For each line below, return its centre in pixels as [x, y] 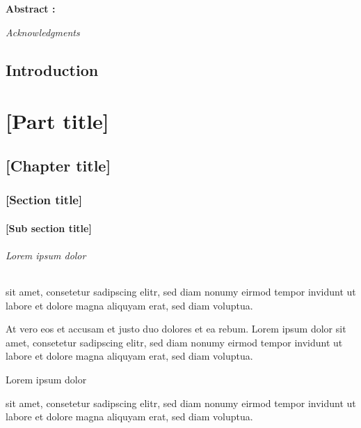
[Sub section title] [49, 228]
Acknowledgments [43, 32]
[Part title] [57, 121]
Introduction [52, 69]
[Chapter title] [58, 165]
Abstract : [31, 8]
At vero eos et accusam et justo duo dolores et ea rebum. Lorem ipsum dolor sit [176, 329]
